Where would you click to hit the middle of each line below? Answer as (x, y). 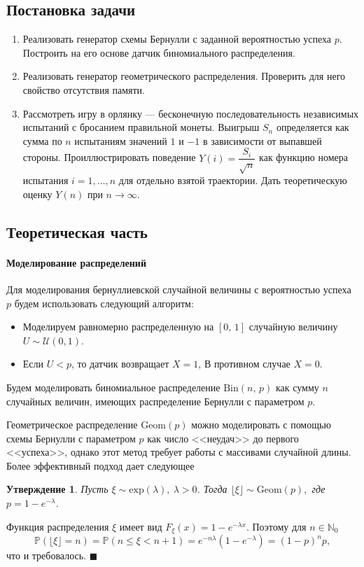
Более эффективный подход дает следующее (100, 465)
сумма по (42, 140)
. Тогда (212, 489)
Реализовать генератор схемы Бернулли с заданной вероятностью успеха (177, 39)
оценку (37, 194)
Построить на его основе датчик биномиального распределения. (159, 52)
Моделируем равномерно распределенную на (118, 327)
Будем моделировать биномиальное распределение (113, 387)
